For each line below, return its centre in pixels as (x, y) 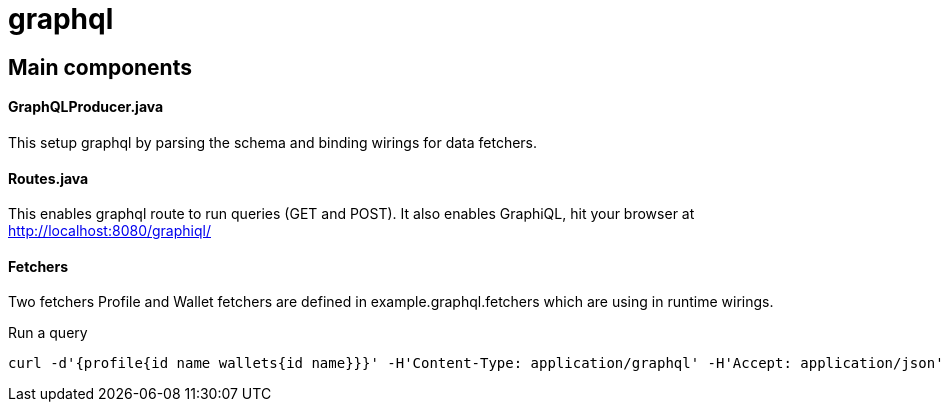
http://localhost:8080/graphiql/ (109, 231)
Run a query (48, 333)
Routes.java (48, 178)
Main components (100, 67)
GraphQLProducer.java (86, 107)
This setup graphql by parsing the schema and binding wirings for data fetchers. (273, 142)
